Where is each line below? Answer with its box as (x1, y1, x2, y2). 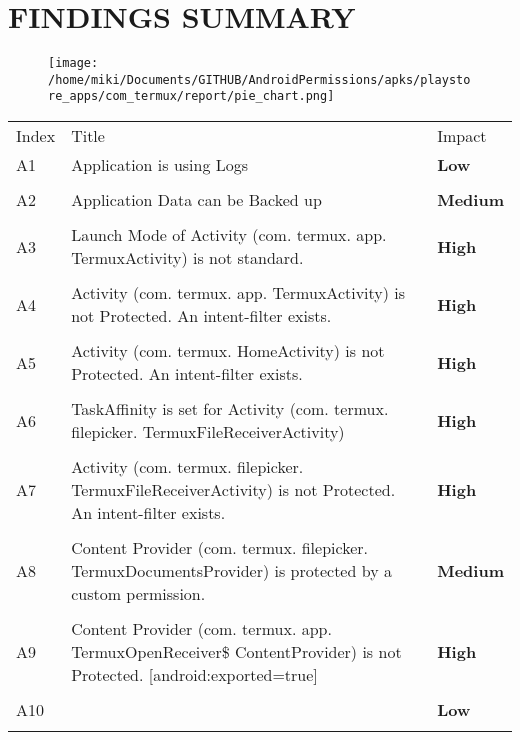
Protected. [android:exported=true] (71, 663, 318, 687)
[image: (48, 56, 99, 71)
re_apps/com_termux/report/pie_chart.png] (48, 89, 335, 104)
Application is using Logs (71, 153, 249, 177)
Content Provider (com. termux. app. (71, 617, 332, 641)
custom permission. (71, 582, 206, 606)
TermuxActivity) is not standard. (71, 246, 304, 270)
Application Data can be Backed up (71, 188, 322, 212)
